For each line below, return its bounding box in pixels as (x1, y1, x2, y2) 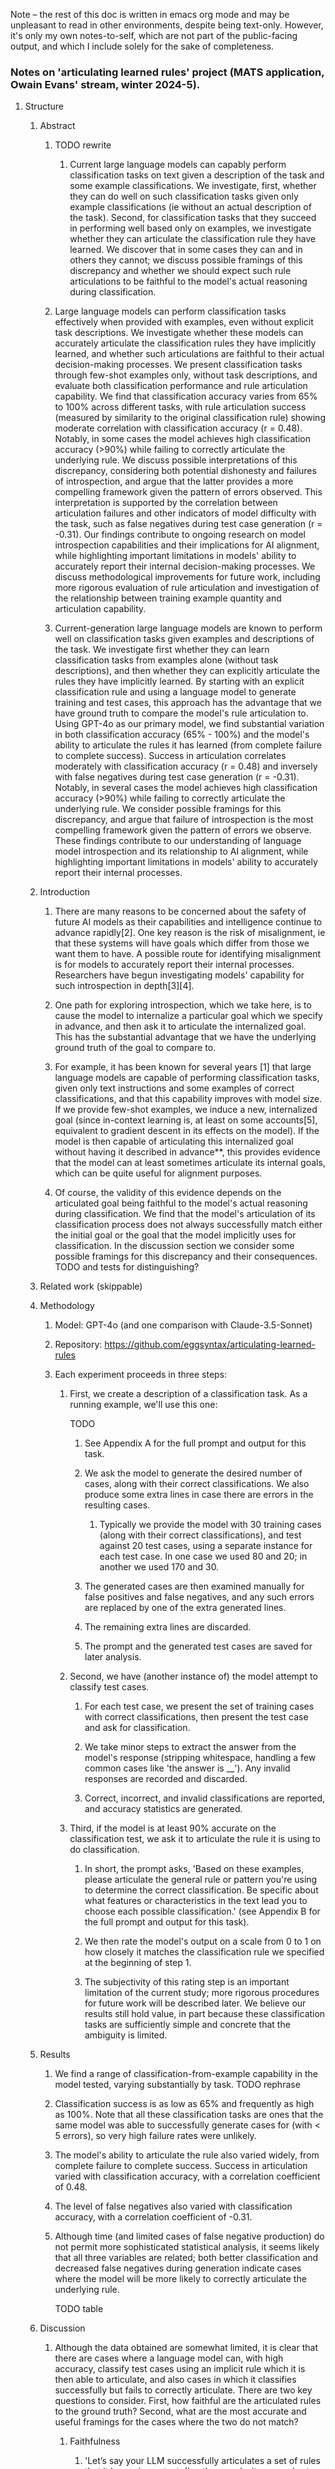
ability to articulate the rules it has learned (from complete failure (54, 739, 322, 751)
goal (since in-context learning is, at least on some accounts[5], (54, 1114, 318, 1126)
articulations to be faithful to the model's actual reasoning (69, 275, 308, 288)
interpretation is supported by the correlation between (54, 497, 278, 509)
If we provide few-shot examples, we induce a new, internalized (54, 1104, 318, 1116)
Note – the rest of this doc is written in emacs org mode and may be (10, 9, 290, 20)
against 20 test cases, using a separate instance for (99, 1540, 313, 1552)
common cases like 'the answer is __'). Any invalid (84, 1762, 291, 1774)
